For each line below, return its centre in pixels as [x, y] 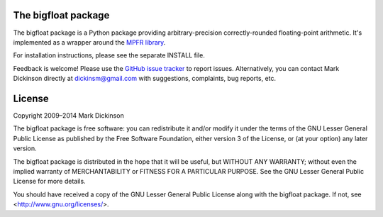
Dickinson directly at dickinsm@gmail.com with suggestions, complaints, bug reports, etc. [145, 79]
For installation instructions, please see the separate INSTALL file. [109, 55]
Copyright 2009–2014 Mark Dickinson [68, 115]
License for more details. [49, 182]
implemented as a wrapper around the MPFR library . [89, 42]
